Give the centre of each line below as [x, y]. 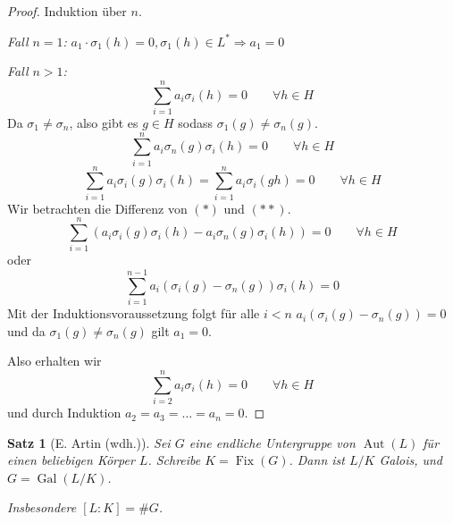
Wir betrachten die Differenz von [97, 208]
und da [26, 330]
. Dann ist [317, 460]
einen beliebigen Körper [71, 460]
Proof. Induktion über [67, 11]
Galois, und [411, 460]
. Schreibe [174, 460]
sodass [195, 122]
